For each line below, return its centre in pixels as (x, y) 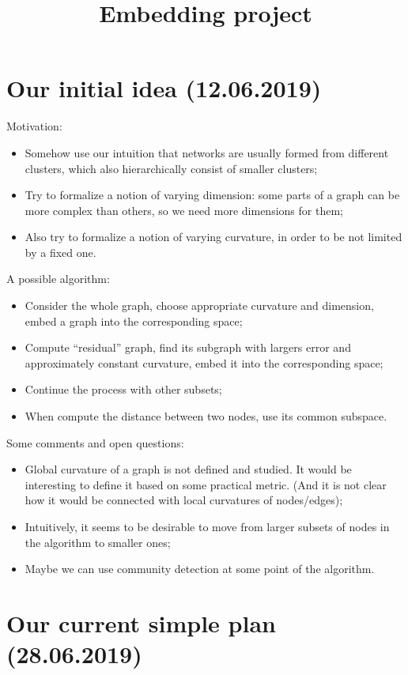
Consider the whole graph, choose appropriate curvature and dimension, (199, 305)
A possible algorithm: (58, 279)
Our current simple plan (141, 622)
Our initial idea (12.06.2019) (164, 88)
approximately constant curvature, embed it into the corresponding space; (204, 362)
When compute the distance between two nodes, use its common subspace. (206, 416)
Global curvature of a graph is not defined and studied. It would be (188, 469)
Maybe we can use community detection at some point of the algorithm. (200, 569)
